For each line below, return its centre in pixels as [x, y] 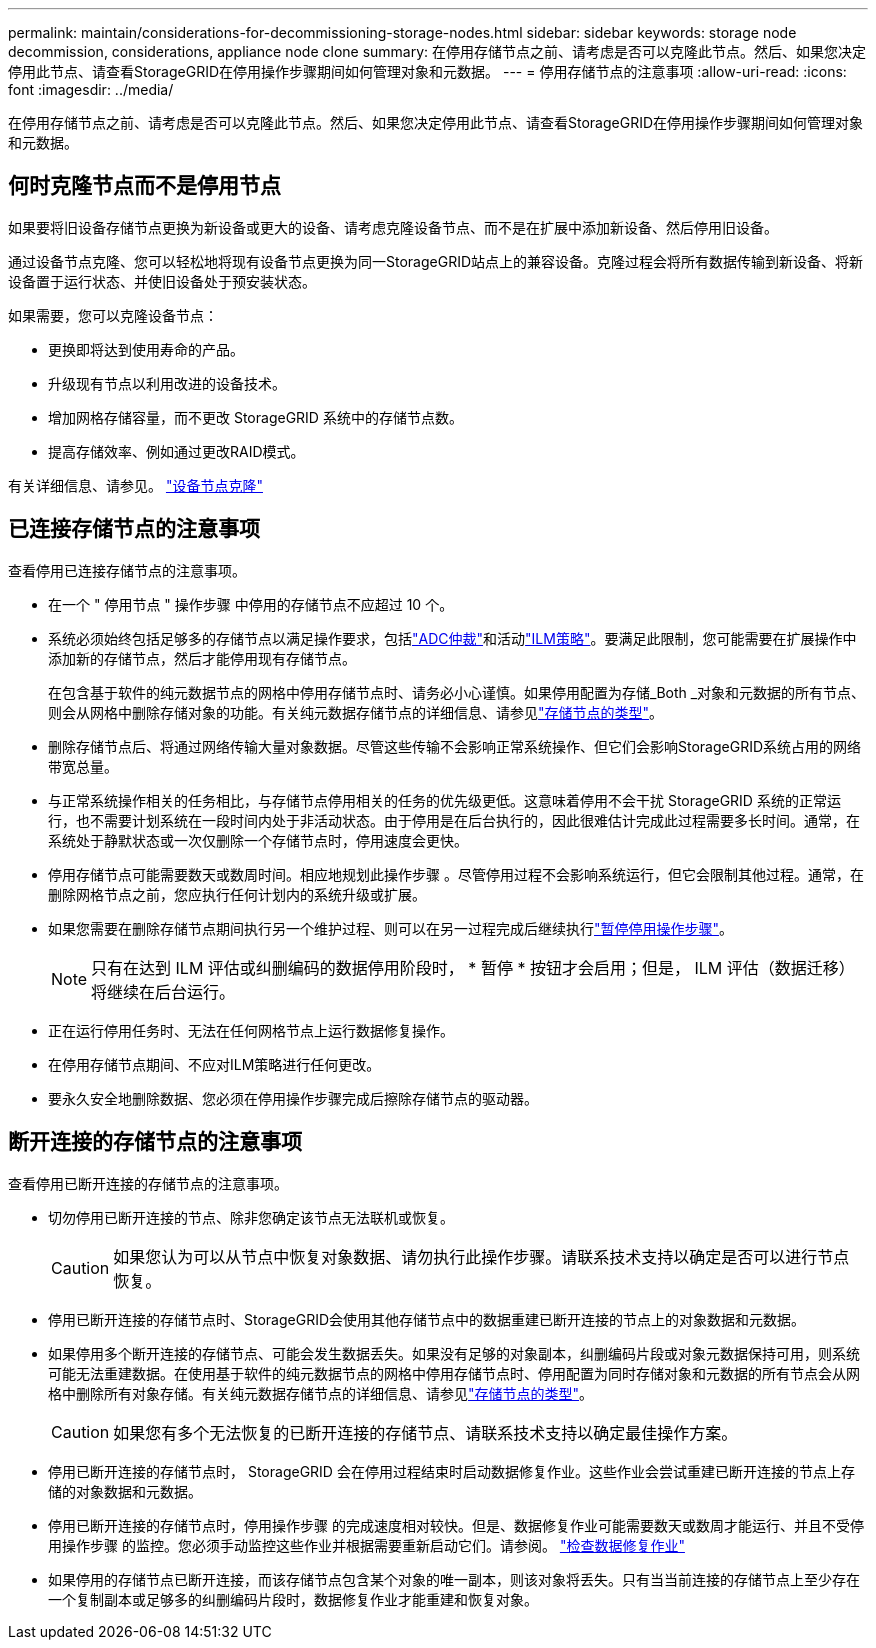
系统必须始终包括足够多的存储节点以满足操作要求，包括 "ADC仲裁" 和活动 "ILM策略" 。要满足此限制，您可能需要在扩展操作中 [452, 638]
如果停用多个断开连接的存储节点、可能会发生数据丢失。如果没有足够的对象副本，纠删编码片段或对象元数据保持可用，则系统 [454, 1353]
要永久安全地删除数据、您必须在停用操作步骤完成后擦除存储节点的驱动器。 [293, 1098]
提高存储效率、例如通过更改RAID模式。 [176, 451]
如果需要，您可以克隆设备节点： [113, 315]
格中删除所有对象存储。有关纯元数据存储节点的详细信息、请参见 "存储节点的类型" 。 [321, 1393]
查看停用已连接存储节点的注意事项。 [127, 570]
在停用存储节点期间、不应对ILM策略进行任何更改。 [214, 1064]
